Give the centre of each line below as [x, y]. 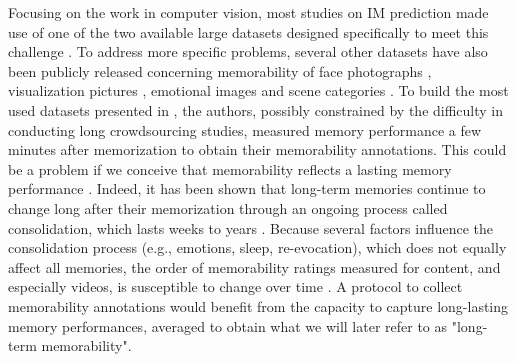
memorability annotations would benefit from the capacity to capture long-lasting [258, 305]
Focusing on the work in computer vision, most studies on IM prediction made [248, 12]
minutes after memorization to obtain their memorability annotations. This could [257, 149]
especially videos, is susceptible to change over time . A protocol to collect [235, 286]
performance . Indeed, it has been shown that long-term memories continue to [247, 188]
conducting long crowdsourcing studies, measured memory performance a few [245, 129]
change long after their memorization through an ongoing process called [228, 207]
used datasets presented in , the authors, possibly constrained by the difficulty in [256, 109]
